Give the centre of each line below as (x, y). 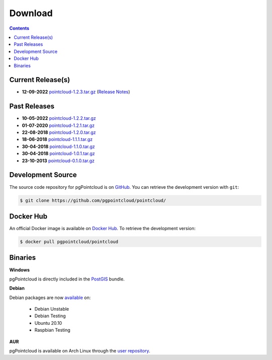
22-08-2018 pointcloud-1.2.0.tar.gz (59, 132)
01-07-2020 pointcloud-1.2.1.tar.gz (58, 125)
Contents (19, 28)
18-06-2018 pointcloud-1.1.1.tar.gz (57, 139)
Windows (19, 270)
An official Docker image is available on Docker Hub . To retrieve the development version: (103, 229)
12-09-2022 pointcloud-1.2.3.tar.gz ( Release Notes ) (76, 92)
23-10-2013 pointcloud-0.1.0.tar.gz (58, 161)
